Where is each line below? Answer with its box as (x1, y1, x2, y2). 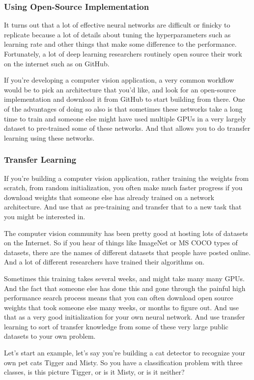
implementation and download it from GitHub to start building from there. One (4, 94, 245, 104)
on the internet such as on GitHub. (4, 58, 110, 68)
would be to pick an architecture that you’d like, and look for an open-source (4, 84, 236, 94)
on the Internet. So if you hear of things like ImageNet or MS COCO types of (4, 237, 238, 248)
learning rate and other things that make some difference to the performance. (4, 39, 237, 49)
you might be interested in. (4, 211, 85, 221)
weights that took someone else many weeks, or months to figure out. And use (4, 302, 239, 312)
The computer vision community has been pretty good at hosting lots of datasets (4, 228, 248, 238)
